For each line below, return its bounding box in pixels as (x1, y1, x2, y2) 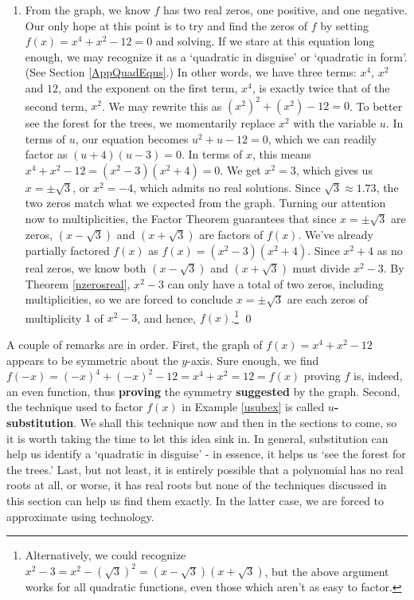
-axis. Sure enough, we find (187, 351, 319, 368)
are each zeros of (287, 291, 369, 308)
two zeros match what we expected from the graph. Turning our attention (25, 194, 386, 211)
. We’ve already (298, 225, 373, 242)
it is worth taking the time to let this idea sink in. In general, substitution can (6, 429, 389, 446)
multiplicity (25, 309, 82, 326)
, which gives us (295, 161, 373, 178)
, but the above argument (264, 563, 389, 579)
